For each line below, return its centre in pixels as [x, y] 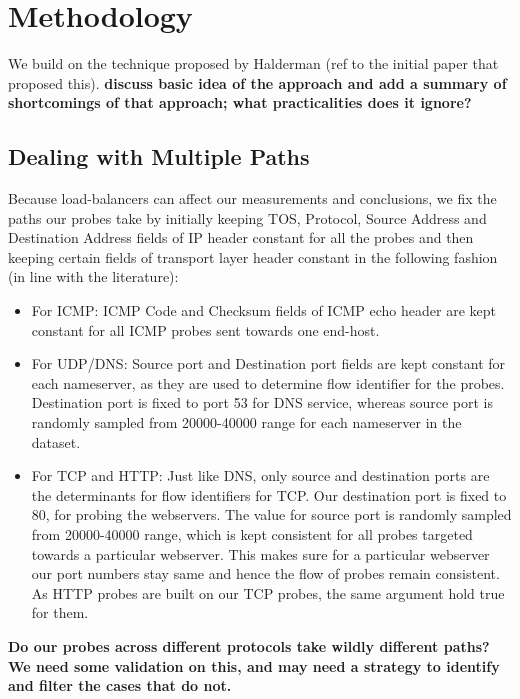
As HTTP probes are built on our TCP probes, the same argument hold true [268, 592]
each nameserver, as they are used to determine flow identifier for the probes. [268, 382]
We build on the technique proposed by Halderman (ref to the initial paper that [253, 63]
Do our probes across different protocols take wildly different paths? [249, 645]
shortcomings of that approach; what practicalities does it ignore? [240, 102]
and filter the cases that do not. [120, 685]
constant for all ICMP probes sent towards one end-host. [205, 329]
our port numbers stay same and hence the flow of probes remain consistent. [265, 573]
